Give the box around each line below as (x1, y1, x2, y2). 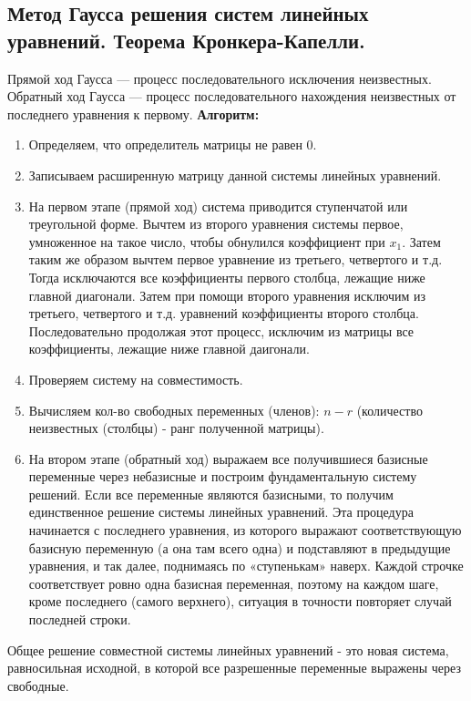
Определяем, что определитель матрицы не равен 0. (28, 135, 317, 154)
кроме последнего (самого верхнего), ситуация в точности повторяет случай (28, 592, 452, 611)
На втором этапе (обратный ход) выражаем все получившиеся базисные (28, 448, 428, 468)
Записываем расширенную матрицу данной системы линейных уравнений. (28, 165, 442, 184)
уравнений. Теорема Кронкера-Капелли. (7, 26, 365, 54)
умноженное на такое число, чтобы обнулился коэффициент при (28, 232, 385, 251)
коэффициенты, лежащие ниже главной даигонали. (28, 339, 310, 358)
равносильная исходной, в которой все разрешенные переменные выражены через (7, 658, 461, 677)
